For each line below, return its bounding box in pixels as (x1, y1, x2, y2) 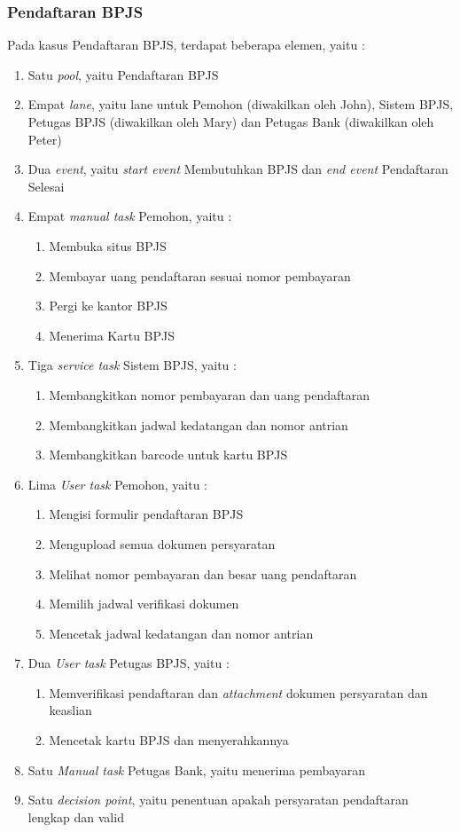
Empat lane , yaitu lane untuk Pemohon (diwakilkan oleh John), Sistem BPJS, (27, 95, 454, 114)
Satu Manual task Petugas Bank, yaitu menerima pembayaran (27, 760, 366, 779)
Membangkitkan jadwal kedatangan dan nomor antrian (49, 415, 348, 434)
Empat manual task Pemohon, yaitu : (27, 207, 232, 225)
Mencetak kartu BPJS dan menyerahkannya (49, 731, 289, 750)
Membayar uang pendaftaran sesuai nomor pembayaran (49, 266, 351, 285)
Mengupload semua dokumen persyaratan (49, 534, 276, 553)
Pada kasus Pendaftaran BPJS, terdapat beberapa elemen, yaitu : (7, 35, 365, 54)
